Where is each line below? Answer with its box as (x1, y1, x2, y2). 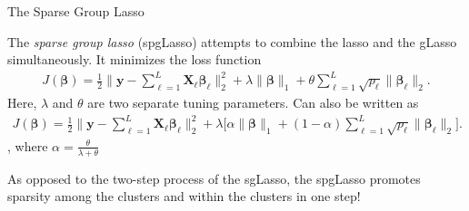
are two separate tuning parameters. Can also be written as (87, 93, 419, 112)
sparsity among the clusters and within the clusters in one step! (7, 187, 361, 206)
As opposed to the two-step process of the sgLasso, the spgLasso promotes (7, 168, 421, 187)
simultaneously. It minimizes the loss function (7, 50, 262, 69)
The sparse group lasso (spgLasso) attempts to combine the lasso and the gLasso (7, 32, 457, 51)
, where (7, 136, 48, 155)
